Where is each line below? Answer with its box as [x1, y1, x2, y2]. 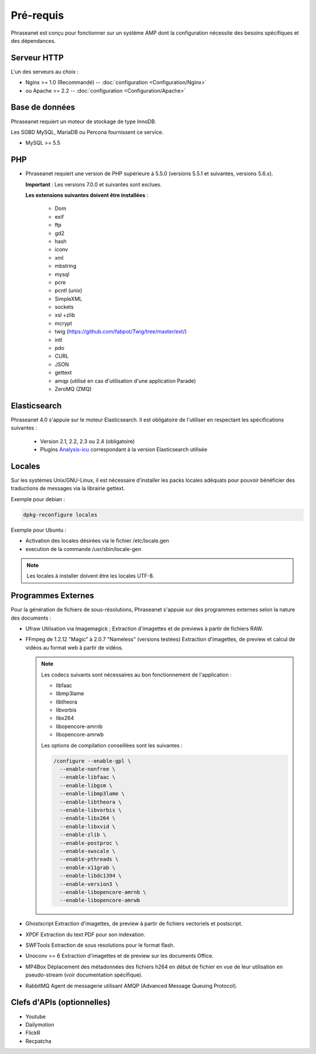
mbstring [54, 263, 77, 270]
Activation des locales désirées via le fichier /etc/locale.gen [25, 537, 170, 545]
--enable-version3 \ [59, 880, 119, 888]
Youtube [25, 1013, 46, 1020]
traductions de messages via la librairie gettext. [11, 485, 125, 492]
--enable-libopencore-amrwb [59, 897, 140, 904]
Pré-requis [11, 9, 64, 22]
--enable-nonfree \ [59, 766, 116, 773]
